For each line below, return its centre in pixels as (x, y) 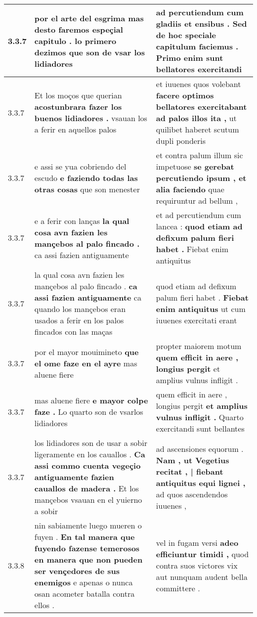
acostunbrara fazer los (78, 107)
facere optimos (185, 95)
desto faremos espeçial (79, 29)
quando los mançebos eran (80, 309)
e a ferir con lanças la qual (82, 220)
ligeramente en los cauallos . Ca (90, 454)
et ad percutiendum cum (198, 215)
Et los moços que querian (78, 95)
